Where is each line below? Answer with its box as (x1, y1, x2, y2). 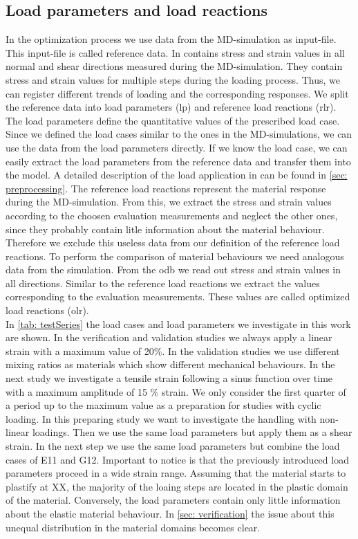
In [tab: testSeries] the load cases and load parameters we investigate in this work (6, 316, 351, 331)
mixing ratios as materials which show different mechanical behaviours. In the (6, 357, 335, 372)
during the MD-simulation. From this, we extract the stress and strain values (6, 194, 332, 209)
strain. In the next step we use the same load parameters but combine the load (6, 439, 340, 453)
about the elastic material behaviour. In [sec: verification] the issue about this (6, 506, 335, 520)
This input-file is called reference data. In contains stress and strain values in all (6, 45, 345, 60)
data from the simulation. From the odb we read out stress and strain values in (6, 262, 341, 277)
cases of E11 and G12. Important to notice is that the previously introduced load (6, 452, 349, 466)
